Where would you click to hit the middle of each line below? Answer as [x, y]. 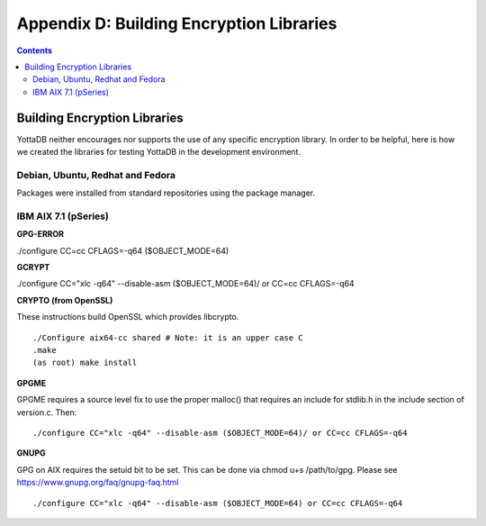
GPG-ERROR [40, 234]
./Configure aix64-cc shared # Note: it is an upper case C [168, 337]
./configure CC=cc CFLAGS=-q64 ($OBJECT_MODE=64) [123, 250]
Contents [35, 50]
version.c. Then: [47, 412]
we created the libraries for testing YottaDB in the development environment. [159, 152]
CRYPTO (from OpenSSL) [65, 300]
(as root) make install [85, 363]
